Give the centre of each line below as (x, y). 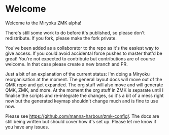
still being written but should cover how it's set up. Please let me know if (81, 121)
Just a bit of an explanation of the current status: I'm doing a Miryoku (77, 74)
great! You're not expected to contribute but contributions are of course (80, 58)
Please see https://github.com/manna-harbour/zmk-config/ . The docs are (82, 116)
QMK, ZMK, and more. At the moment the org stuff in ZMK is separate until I (84, 90)
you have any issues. (27, 127)
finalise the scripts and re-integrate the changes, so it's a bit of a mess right (84, 95)
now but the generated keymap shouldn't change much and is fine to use (82, 101)
